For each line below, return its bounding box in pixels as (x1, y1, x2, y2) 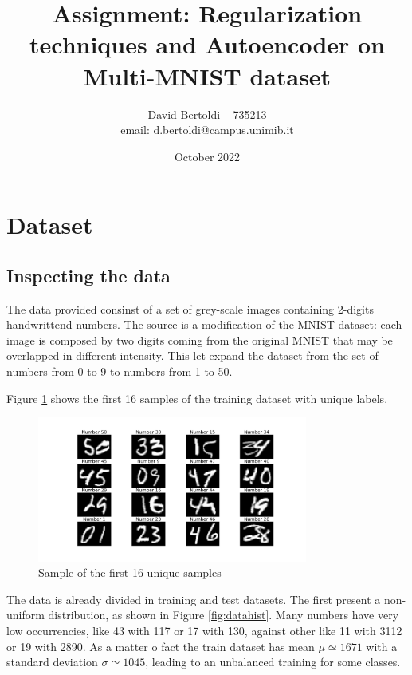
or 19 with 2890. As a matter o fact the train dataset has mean (6, 637, 315, 654)
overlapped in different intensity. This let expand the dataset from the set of (6, 347, 379, 364)
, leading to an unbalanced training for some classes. (145, 653, 401, 670)
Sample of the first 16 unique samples (38, 564, 222, 581)
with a (366, 637, 398, 654)
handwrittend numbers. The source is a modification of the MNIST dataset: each (6, 316, 402, 333)
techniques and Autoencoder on (29, 28, 386, 61)
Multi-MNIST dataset (83, 59, 332, 92)
